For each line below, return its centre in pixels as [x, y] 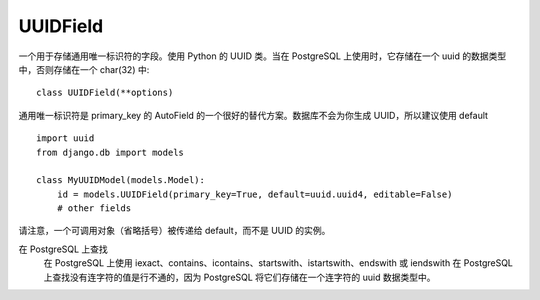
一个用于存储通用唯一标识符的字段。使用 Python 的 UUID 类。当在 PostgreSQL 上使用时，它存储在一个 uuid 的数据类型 [262, 56]
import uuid [65, 138]
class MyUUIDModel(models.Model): [120, 180]
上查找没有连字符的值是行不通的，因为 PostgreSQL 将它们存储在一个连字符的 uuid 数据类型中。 [239, 277]
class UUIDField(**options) [105, 93]
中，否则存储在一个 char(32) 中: [84, 69]
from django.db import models [110, 152]
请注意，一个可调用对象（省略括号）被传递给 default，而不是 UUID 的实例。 [174, 231]
